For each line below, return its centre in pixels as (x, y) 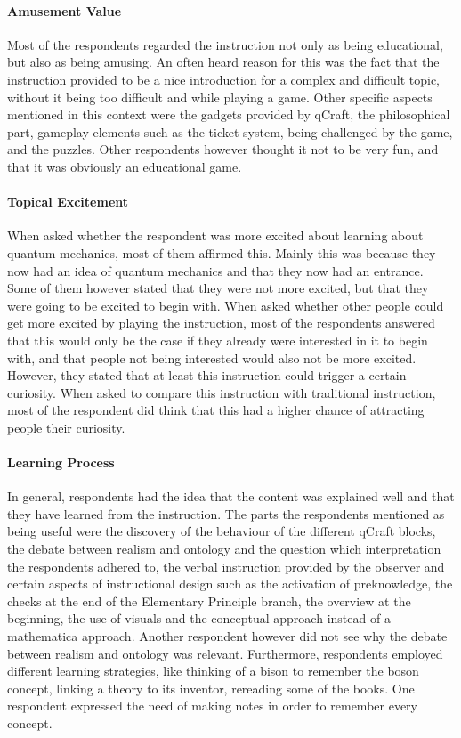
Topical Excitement (68, 202)
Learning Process (61, 462)
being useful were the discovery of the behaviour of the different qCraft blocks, (222, 531)
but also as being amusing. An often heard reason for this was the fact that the (223, 62)
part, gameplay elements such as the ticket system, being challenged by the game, (230, 131)
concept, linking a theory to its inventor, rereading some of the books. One (211, 688)
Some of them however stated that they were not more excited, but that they (218, 288)
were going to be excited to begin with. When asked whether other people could (226, 305)
